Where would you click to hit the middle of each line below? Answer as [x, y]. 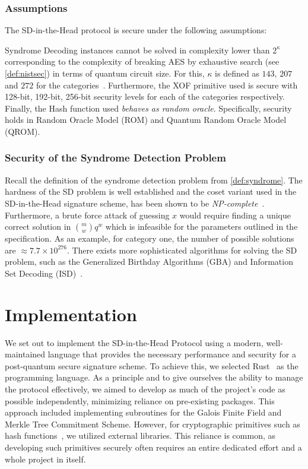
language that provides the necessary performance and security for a [172, 354]
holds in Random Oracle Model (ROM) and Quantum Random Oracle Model [146, 120]
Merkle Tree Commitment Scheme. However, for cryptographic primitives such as [153, 424]
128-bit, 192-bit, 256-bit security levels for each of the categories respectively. [145, 96]
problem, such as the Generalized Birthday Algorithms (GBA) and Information [149, 262]
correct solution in [38, 226]
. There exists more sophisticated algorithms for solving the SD [182, 250]
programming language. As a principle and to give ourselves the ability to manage [154, 377]
